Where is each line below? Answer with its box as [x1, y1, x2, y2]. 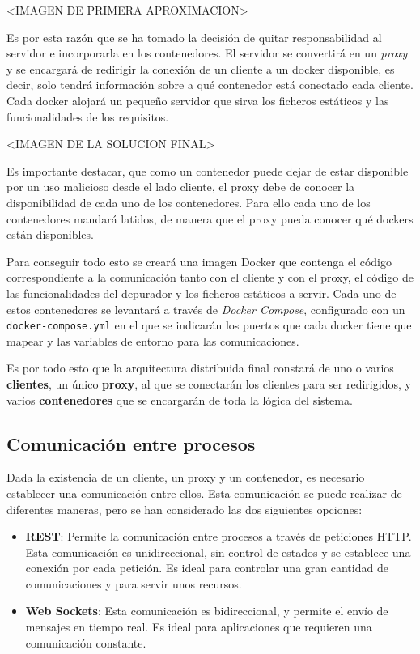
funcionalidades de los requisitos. [6, 108, 169, 125]
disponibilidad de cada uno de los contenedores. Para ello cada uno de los [6, 193, 371, 210]
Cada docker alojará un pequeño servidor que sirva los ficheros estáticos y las [6, 91, 389, 108]
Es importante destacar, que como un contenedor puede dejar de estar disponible [6, 162, 409, 179]
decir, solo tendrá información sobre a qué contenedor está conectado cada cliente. [6, 76, 414, 93]
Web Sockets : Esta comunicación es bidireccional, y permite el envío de [25, 602, 388, 619]
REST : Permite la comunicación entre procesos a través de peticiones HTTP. [25, 528, 412, 545]
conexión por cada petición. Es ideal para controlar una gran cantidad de [25, 559, 388, 576]
